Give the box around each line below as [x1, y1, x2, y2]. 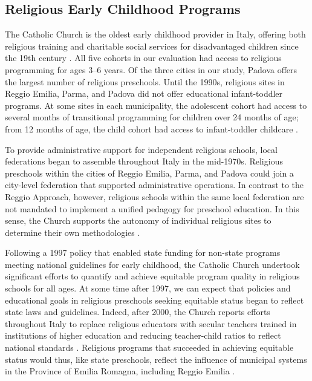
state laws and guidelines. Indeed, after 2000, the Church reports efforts [5, 305, 270, 318]
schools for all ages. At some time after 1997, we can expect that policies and [5, 282, 291, 295]
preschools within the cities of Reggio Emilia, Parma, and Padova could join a [5, 166, 294, 179]
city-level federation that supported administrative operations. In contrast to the [5, 178, 304, 191]
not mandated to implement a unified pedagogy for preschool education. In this [5, 202, 299, 215]
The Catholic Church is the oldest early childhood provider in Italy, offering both [5, 28, 306, 41]
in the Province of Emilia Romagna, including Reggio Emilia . [5, 365, 235, 377]
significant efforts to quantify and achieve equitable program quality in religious [5, 270, 300, 282]
